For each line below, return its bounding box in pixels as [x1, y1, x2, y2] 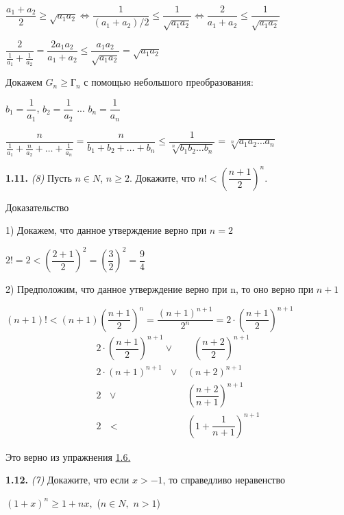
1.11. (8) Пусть [5, 170, 72, 184]
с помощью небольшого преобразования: [84, 75, 254, 89]
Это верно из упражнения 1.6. [5, 449, 131, 464]
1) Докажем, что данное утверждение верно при [5, 223, 207, 237]
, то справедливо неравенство [162, 472, 285, 487]
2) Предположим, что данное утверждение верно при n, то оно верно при [5, 282, 314, 296]
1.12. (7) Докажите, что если [5, 472, 130, 487]
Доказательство [5, 200, 69, 214]
